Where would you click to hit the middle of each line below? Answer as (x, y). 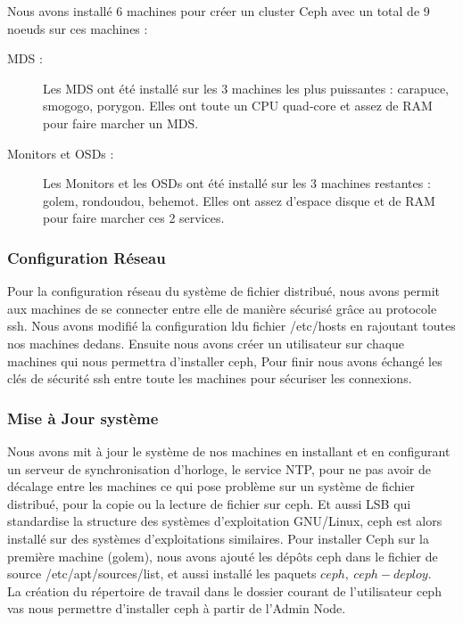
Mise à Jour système (83, 418)
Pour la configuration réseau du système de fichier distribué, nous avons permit (224, 291)
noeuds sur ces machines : (78, 28)
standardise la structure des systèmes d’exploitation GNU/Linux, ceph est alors (225, 521)
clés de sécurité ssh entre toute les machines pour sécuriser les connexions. (210, 378)
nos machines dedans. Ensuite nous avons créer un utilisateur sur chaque (206, 343)
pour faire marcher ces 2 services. (134, 218)
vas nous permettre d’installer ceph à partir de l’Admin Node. (177, 608)
